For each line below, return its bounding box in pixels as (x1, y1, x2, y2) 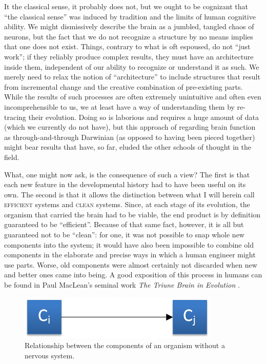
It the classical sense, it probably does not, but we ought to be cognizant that (4, 1, 249, 11)
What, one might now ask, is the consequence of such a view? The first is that (4, 169, 250, 179)
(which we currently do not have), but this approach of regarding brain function (4, 122, 256, 132)
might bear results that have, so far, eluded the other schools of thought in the (4, 141, 251, 152)
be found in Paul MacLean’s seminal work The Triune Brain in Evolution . (4, 279, 240, 290)
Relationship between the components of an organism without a (25, 340, 225, 351)
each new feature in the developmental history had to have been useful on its (4, 179, 246, 190)
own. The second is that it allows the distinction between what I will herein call (4, 189, 255, 199)
